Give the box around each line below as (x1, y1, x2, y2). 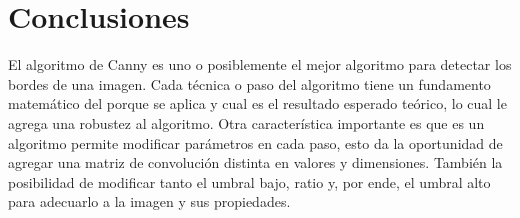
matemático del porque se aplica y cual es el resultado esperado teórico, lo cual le (8, 93, 507, 114)
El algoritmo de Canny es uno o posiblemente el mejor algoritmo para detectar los (8, 54, 512, 75)
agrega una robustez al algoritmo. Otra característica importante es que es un (8, 112, 485, 133)
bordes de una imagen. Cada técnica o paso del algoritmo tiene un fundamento (8, 73, 491, 94)
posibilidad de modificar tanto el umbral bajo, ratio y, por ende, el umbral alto (8, 171, 491, 192)
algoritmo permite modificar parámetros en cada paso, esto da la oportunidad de (8, 132, 503, 153)
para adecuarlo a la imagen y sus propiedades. (8, 191, 291, 212)
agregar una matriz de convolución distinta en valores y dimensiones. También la (8, 152, 503, 173)
